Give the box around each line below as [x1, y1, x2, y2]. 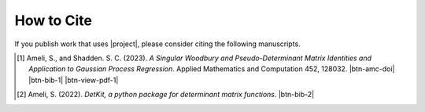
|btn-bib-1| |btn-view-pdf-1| [28, 75, 119, 85]
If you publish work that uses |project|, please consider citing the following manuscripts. [14, 39, 301, 49]
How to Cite [14, 12, 92, 29]
